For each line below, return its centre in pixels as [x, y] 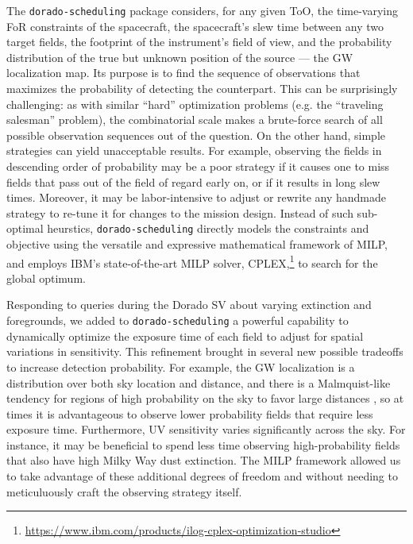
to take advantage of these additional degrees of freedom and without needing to [202, 476]
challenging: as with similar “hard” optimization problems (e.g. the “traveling [195, 104]
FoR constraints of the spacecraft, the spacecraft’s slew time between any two [195, 26]
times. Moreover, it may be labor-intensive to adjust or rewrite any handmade [197, 197]
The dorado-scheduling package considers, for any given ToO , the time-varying [202, 10]
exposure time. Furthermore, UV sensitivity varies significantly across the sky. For [206, 429]
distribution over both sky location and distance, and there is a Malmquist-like [199, 382]
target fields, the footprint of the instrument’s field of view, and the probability [199, 42]
